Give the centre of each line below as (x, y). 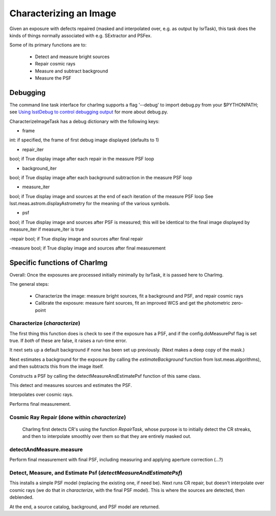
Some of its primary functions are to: (48, 45)
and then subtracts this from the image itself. (57, 366)
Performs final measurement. (40, 404)
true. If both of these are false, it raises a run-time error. (68, 341)
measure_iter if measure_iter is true (47, 229)
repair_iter (33, 149)
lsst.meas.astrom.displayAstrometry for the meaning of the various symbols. (90, 204)
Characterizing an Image (63, 13)
